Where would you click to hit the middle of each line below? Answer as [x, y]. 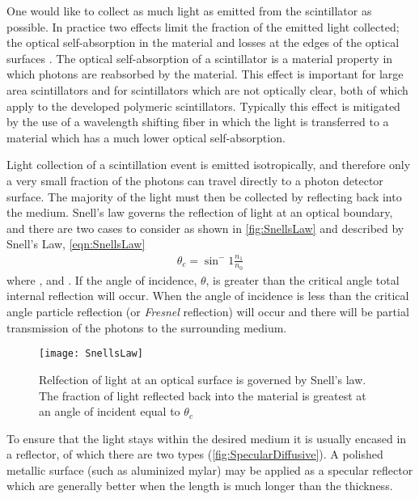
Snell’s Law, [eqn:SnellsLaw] [76, 244]
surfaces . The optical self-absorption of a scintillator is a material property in [200, 58]
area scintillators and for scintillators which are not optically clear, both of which [207, 89]
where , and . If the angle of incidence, [102, 279]
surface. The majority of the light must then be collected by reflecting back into [204, 196]
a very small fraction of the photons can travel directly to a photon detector [195, 180]
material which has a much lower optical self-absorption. [146, 137]
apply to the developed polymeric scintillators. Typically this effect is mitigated [203, 106]
